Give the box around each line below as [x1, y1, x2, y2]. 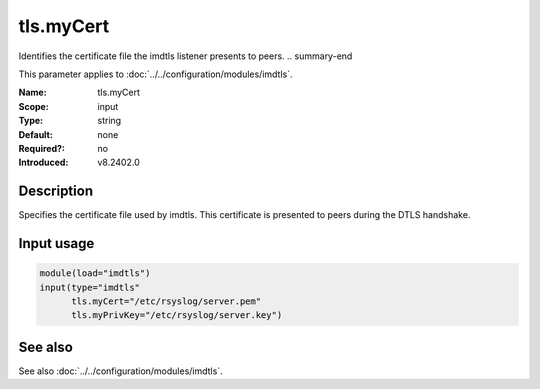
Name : [18, 86, 47, 99]
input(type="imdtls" [39, 281, 140, 293]
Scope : [18, 100, 49, 112]
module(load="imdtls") [39, 268, 151, 279]
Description [18, 183, 94, 200]
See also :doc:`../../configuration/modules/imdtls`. [18, 365, 224, 377]
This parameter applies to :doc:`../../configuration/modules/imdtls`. [18, 68, 293, 80]
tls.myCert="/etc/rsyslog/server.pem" [71, 295, 262, 307]
